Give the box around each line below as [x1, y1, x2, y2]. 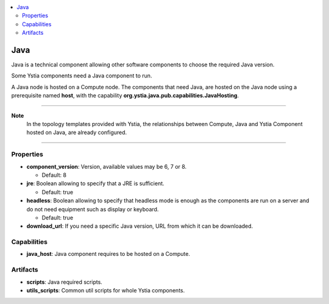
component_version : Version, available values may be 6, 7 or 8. [26, 163, 187, 170]
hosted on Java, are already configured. [26, 129, 127, 136]
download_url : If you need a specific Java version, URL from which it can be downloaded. [26, 222, 253, 230]
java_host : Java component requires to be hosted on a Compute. [26, 250, 190, 258]
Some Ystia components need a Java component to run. [11, 72, 152, 79]
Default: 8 [41, 171, 67, 179]
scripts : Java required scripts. [26, 278, 103, 286]
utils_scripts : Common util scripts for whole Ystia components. [26, 286, 185, 294]
